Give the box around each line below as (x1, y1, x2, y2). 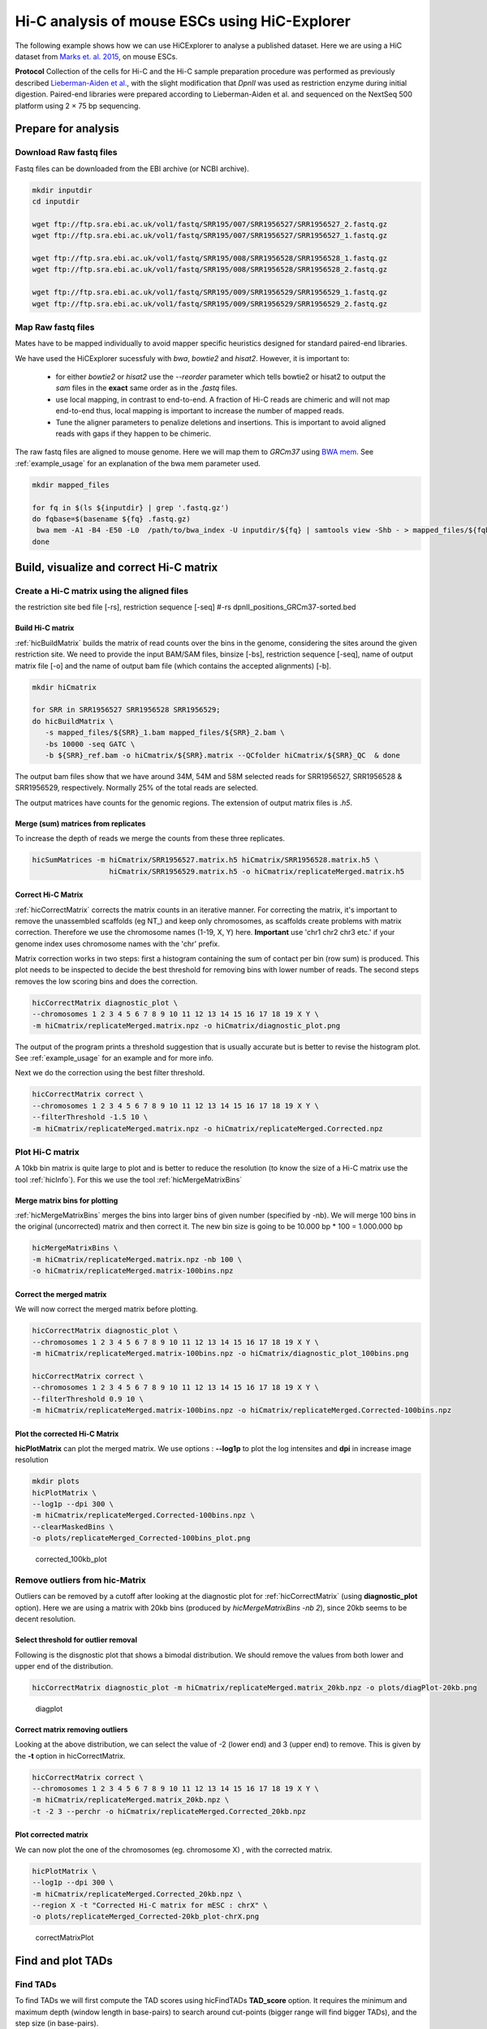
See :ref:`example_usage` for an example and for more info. (15, 1053, 214, 1062)
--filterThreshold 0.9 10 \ (32, 1394, 144, 1403)
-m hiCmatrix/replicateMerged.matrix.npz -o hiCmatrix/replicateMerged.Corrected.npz (32, 1124, 383, 1133)
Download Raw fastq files (15, 147, 118, 158)
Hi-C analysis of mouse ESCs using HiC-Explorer (15, 12, 351, 30)
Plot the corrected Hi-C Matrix (15, 1428, 119, 1438)
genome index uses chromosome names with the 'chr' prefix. (15, 938, 221, 949)
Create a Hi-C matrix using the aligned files (15, 585, 189, 597)
